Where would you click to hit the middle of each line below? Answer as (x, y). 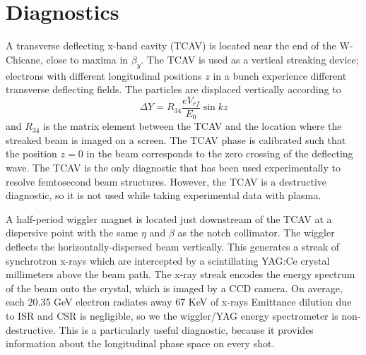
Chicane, (24, 59)
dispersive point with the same (72, 233)
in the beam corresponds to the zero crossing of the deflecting (220, 154)
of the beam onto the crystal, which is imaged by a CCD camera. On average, (174, 288)
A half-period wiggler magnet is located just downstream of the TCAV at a (169, 218)
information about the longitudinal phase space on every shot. (140, 343)
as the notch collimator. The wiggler (256, 233)
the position (31, 154)
